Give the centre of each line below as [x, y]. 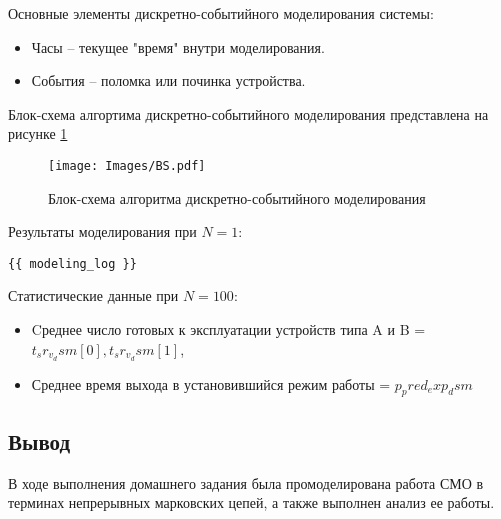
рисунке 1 [38, 133]
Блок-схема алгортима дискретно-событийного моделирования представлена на [248, 113]
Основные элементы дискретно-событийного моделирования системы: [221, 13]
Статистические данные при [93, 295]
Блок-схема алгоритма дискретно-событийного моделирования [237, 197]
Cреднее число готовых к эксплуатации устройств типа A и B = [228, 329]
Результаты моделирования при [102, 231]
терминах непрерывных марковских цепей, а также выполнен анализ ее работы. [251, 502]
